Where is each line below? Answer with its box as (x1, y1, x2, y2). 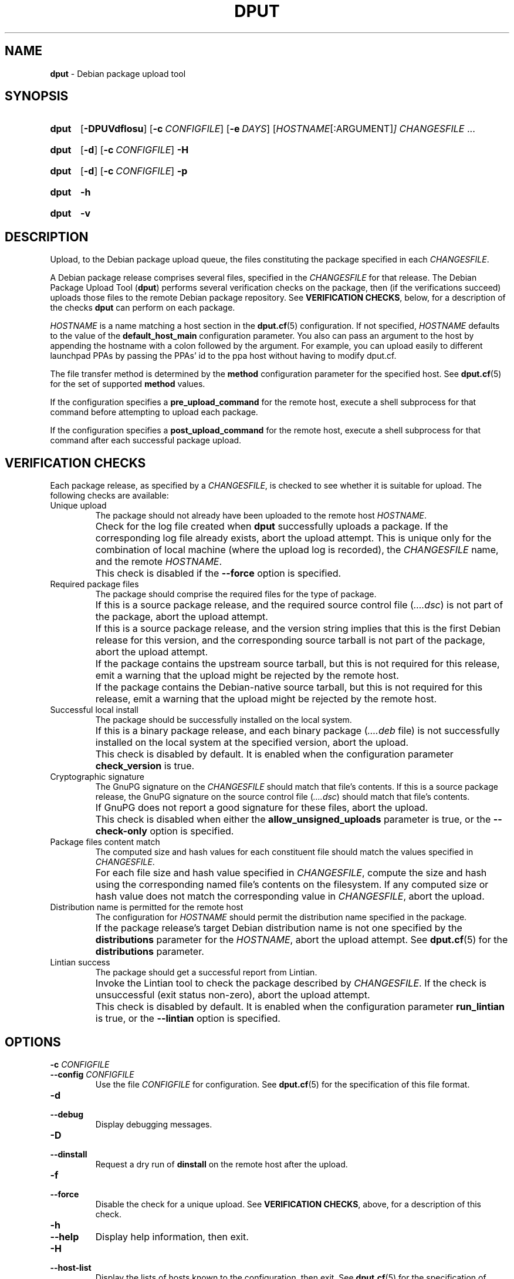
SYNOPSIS (5, 89, 69, 104)
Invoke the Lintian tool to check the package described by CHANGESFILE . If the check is (95, 977, 487, 989)
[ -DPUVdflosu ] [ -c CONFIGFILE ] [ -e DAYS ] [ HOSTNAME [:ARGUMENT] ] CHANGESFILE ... (80, 123, 475, 135)
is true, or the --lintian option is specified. (95, 1012, 280, 1025)
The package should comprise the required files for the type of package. (95, 589, 377, 600)
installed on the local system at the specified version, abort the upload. (95, 736, 409, 749)
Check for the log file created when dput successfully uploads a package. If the (95, 520, 448, 533)
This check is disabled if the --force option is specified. (95, 567, 341, 580)
